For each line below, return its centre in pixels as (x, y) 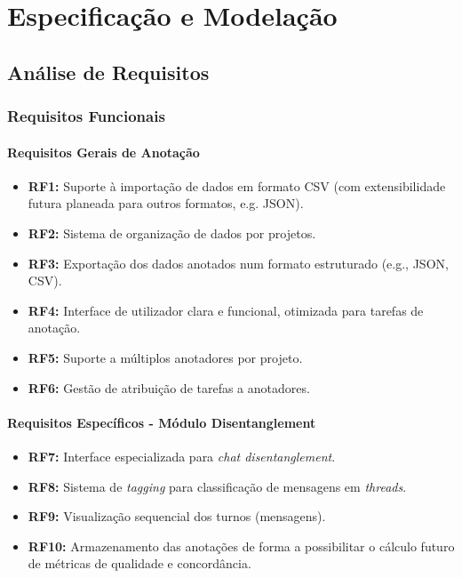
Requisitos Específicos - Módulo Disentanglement (162, 422)
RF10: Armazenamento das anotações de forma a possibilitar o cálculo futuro (241, 546)
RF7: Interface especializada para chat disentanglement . (182, 456)
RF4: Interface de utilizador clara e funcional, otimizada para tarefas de (226, 310)
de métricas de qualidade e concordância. (139, 563)
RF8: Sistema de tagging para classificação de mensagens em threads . (217, 486)
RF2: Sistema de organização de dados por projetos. (172, 233)
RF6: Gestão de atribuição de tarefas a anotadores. (169, 387)
